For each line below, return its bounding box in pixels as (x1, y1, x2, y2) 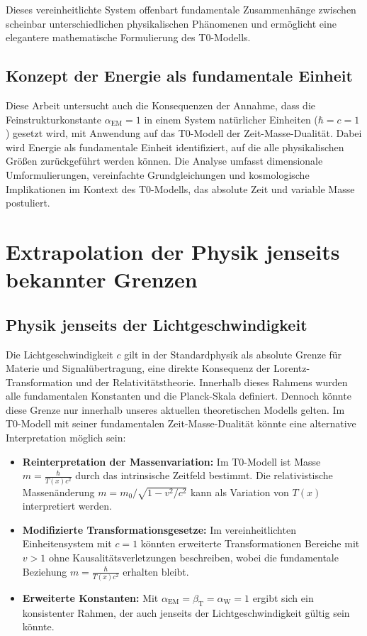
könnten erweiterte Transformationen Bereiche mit (140, 536, 360, 551)
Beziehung (22, 564, 67, 579)
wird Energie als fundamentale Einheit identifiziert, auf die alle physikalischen (6, 139, 344, 154)
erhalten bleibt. (123, 564, 189, 579)
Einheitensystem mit (22, 536, 112, 551)
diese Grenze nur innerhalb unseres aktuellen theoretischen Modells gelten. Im (6, 402, 345, 417)
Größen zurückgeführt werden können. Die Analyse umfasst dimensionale (6, 153, 323, 168)
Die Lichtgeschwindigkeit (6, 346, 113, 361)
